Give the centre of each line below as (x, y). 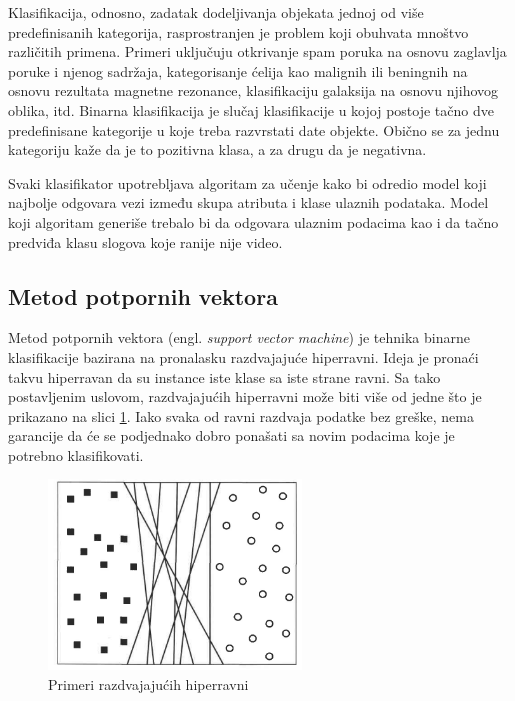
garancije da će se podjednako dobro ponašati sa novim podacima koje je (231, 435)
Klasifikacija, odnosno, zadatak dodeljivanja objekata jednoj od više (216, 12)
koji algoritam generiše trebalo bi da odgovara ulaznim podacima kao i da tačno (253, 221)
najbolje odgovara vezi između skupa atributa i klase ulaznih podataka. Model (248, 202)
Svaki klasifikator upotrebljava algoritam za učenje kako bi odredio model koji (247, 182)
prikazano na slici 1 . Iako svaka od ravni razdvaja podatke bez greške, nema (241, 415)
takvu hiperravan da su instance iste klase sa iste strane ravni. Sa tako (224, 376)
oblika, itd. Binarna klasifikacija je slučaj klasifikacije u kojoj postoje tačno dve (251, 109)
